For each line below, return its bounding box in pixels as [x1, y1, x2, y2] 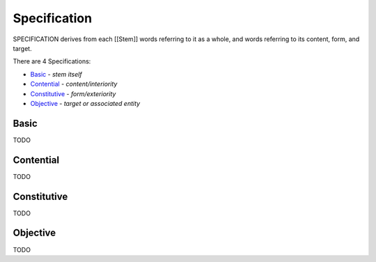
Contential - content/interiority [30, 80, 118, 88]
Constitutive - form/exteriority [30, 89, 116, 98]
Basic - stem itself [30, 70, 83, 78]
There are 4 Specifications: [13, 57, 91, 65]
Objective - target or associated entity [30, 99, 141, 107]
